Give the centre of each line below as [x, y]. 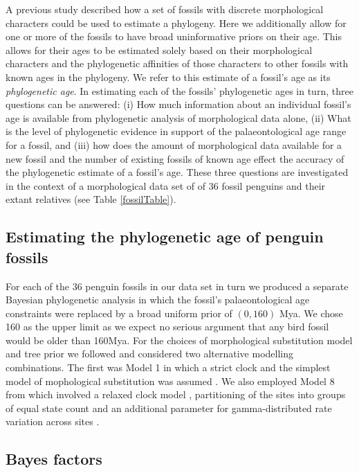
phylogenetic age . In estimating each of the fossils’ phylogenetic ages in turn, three [179, 90]
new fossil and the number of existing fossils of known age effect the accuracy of [175, 158]
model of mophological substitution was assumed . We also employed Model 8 [170, 381]
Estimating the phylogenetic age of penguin [165, 237]
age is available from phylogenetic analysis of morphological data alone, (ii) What [178, 117]
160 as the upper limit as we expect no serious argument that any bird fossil [167, 327]
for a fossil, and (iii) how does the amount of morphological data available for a [174, 144]
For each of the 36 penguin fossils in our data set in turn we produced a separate [177, 286]
